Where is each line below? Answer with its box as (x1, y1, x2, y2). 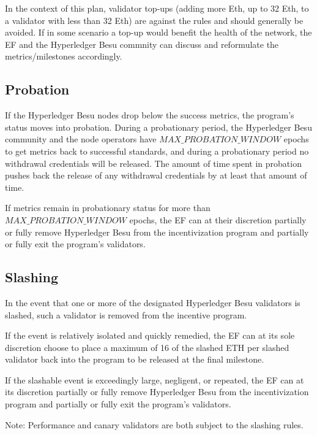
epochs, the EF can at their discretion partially (129, 213, 307, 226)
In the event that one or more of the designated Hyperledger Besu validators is (5, 296, 300, 309)
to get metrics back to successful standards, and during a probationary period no (5, 144, 309, 157)
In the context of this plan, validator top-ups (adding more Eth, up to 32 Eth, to (5, 2, 309, 14)
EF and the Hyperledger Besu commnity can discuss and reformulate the (5, 37, 279, 50)
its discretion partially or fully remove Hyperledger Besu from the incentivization (5, 385, 309, 398)
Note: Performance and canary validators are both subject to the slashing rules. (5, 418, 304, 431)
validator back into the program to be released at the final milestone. (5, 353, 264, 366)
